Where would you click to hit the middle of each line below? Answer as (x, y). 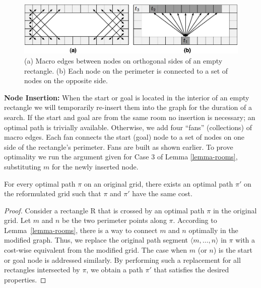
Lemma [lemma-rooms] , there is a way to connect (81, 230)
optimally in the (213, 230)
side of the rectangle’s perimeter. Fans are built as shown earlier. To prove (119, 147)
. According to (195, 220)
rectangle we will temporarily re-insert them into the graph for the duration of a (128, 107)
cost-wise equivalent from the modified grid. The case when (96, 250)
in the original (235, 210)
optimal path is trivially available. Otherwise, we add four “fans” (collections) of (128, 127)
